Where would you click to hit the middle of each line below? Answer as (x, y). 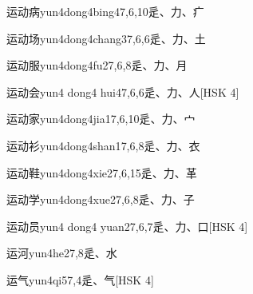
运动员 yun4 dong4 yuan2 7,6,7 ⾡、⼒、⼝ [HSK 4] (127, 226)
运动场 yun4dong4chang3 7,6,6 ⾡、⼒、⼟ (106, 38)
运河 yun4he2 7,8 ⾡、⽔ (62, 253)
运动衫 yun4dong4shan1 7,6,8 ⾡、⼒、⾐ (103, 145)
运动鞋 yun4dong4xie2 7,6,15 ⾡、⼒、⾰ (102, 172)
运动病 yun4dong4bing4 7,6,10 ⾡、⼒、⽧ (105, 11)
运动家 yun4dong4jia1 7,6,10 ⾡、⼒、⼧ (101, 119)
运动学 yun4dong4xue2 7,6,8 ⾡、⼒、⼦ (101, 199)
